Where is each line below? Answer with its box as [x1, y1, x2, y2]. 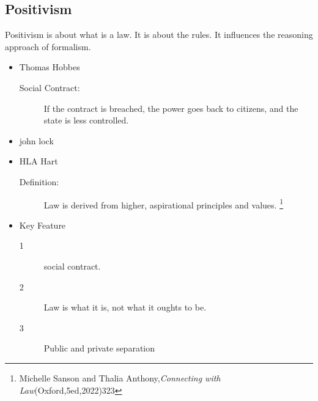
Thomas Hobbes [19, 61, 80, 73]
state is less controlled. [43, 114, 129, 127]
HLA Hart [19, 155, 58, 167]
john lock [19, 134, 54, 147]
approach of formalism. [5, 40, 91, 53]
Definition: [19, 175, 59, 188]
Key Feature [19, 218, 66, 231]
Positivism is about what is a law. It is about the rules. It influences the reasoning [5, 28, 313, 41]
